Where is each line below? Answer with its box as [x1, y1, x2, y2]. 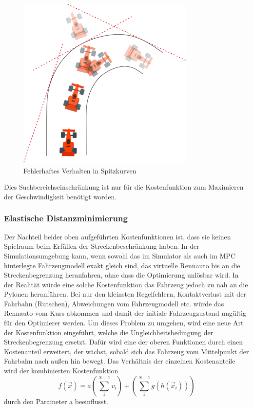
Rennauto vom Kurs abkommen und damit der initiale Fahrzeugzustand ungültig [4, 308, 246, 318]
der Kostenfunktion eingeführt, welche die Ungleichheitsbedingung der [4, 327, 214, 337]
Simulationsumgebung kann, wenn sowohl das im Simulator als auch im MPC [4, 250, 236, 260]
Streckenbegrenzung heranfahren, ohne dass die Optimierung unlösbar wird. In [4, 270, 239, 280]
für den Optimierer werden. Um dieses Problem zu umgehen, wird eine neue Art [4, 318, 244, 328]
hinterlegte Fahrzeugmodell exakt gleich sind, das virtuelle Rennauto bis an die [4, 260, 240, 270]
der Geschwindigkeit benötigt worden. [4, 191, 117, 201]
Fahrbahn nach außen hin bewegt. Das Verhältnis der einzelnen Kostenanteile [4, 356, 235, 366]
